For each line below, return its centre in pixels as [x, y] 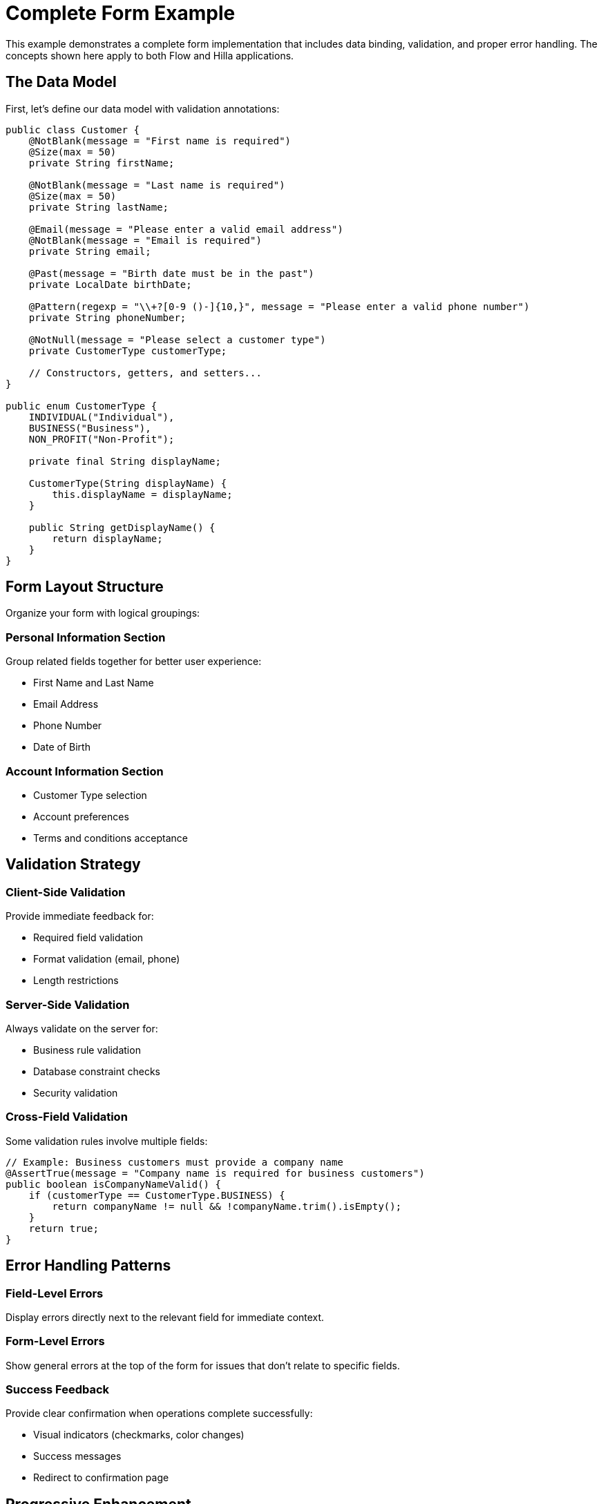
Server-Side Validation [68, 1004]
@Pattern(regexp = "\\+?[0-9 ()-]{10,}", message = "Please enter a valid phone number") [279, 306]
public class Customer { [73, 129]
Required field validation [88, 938]
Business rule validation [87, 1050]
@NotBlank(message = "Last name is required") [157, 185]
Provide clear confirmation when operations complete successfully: [159, 1414]
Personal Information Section [86, 637]
